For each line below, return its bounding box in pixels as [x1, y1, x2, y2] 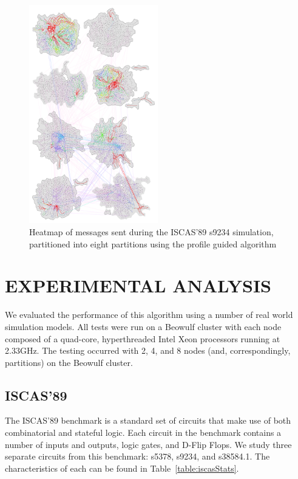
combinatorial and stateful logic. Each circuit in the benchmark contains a [5, 426, 282, 439]
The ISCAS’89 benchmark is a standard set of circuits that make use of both [5, 414, 291, 427]
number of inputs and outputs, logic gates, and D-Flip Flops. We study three [5, 438, 292, 450]
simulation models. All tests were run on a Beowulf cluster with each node [5, 320, 282, 333]
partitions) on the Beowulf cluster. [5, 356, 133, 368]
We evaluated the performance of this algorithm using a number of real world [5, 308, 293, 321]
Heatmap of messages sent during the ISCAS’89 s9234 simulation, [29, 226, 274, 238]
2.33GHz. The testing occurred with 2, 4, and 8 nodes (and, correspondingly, [5, 344, 291, 357]
